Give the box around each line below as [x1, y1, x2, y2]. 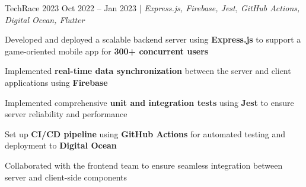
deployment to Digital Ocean [5, 139, 117, 151]
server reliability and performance [5, 108, 128, 120]
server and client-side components [5, 170, 128, 183]
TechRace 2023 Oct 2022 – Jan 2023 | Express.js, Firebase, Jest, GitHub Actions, [5, 2, 300, 14]
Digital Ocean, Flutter [5, 13, 85, 25]
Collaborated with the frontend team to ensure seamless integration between [5, 159, 283, 171]
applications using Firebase [5, 76, 108, 88]
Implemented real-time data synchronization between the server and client [5, 65, 291, 77]
